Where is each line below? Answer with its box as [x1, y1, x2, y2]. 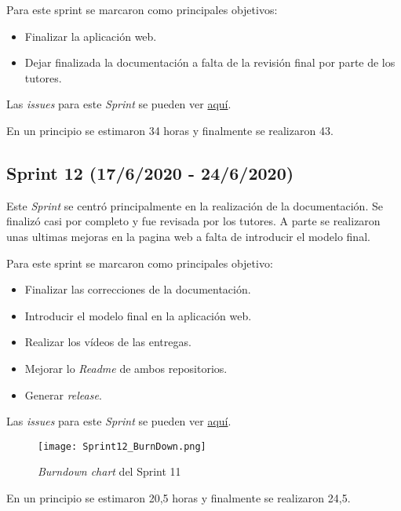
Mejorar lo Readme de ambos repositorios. [24, 360, 228, 376]
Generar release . [24, 386, 102, 403]
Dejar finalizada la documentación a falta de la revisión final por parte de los [24, 54, 396, 71]
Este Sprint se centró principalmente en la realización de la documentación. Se [6, 197, 383, 214]
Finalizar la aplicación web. [24, 27, 157, 44]
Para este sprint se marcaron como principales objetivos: [6, 2, 278, 17]
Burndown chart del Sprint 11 [38, 463, 181, 480]
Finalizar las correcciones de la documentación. [24, 281, 251, 297]
